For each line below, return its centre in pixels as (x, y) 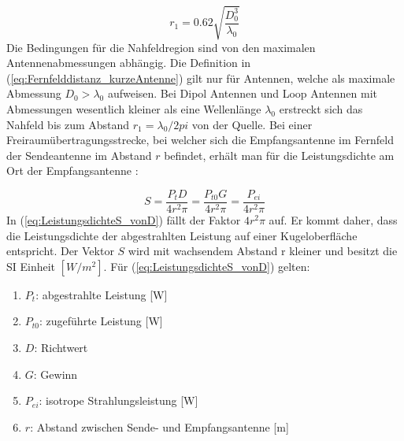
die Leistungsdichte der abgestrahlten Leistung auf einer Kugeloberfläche (182, 235)
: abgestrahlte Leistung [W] (102, 294)
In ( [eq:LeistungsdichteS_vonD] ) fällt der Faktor (124, 219)
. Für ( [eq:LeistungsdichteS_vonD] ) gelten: (207, 266)
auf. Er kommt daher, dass (333, 219)
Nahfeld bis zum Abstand (68, 124)
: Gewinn (56, 374)
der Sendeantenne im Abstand (79, 155)
